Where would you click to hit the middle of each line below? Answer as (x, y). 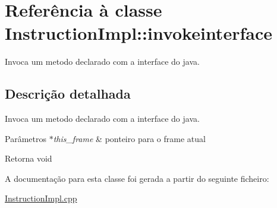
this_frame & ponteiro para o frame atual (129, 138)
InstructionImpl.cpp (41, 198)
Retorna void (29, 158)
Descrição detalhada (68, 94)
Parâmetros (26, 138)
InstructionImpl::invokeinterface (138, 33)
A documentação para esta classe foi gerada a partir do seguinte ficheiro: (137, 178)
